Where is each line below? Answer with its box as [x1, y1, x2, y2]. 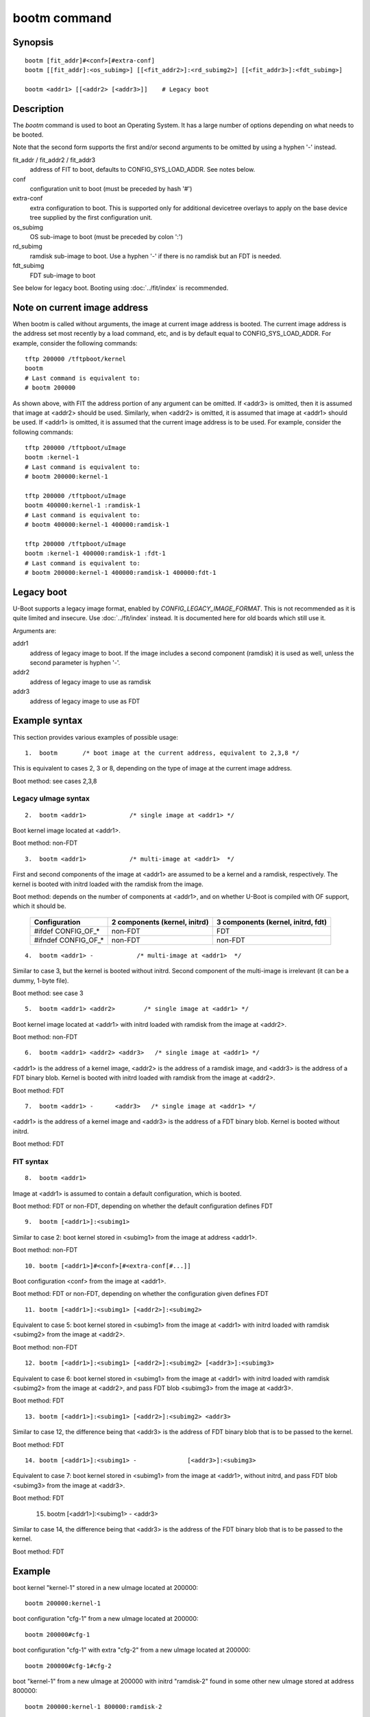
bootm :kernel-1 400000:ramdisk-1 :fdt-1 [25, 549, 166, 558]
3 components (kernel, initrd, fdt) [216, 917, 327, 926]
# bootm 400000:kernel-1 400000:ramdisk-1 [25, 521, 170, 529]
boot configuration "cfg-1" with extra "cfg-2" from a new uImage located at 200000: [12, 1646, 251, 1655]
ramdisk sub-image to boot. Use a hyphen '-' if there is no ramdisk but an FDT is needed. [29, 251, 282, 260]
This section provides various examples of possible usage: [12, 733, 178, 741]
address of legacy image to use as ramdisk [29, 677, 151, 686]
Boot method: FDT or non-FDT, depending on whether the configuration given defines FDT [12, 1290, 269, 1298]
